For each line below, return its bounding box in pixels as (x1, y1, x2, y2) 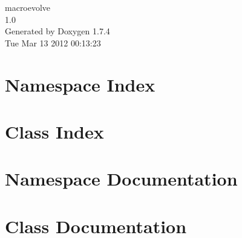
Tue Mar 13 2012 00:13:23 (5, 36, 101, 49)
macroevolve (5, 1, 51, 13)
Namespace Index (5, 72, 155, 96)
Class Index (5, 119, 104, 143)
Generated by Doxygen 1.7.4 (5, 25, 110, 37)
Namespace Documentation (5, 166, 238, 191)
